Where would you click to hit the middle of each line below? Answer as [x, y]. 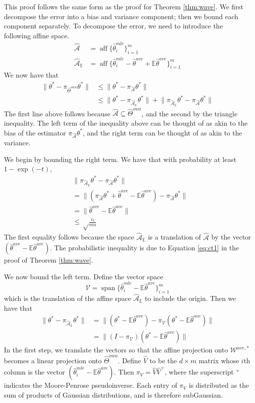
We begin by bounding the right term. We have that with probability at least [120, 159]
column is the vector [35, 372]
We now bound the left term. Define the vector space [84, 276]
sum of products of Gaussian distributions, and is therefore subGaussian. [114, 394]
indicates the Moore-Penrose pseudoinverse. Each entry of [91, 385]
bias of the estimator [35, 132]
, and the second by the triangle [189, 113]
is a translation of [174, 237]
